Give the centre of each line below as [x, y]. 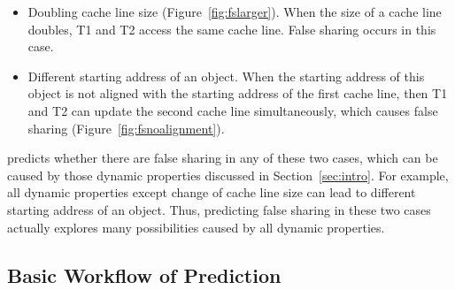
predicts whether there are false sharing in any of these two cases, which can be [223, 158]
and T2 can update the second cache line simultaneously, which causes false [233, 110]
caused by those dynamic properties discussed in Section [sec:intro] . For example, [228, 175]
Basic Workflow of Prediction [144, 275]
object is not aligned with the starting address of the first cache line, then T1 [238, 93]
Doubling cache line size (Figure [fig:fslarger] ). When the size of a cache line [235, 11]
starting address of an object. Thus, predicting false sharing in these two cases [219, 209]
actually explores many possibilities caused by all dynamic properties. [196, 227]
